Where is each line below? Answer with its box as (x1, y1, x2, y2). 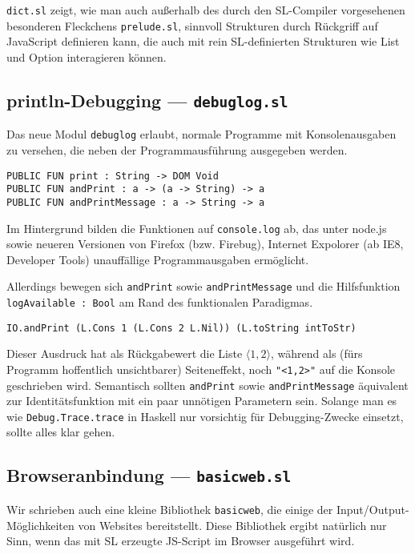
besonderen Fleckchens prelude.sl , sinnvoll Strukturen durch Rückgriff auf (6, 17, 378, 34)
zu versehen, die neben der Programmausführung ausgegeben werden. (6, 141, 348, 158)
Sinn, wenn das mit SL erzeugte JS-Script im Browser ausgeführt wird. (6, 532, 355, 549)
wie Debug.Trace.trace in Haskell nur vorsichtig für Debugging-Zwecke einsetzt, (6, 407, 404, 424)
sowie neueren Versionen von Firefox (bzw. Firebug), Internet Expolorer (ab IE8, (6, 235, 404, 252)
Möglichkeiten (6, 516, 75, 533)
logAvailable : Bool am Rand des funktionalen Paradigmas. (6, 294, 313, 310)
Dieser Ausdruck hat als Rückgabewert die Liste (6, 345, 243, 362)
